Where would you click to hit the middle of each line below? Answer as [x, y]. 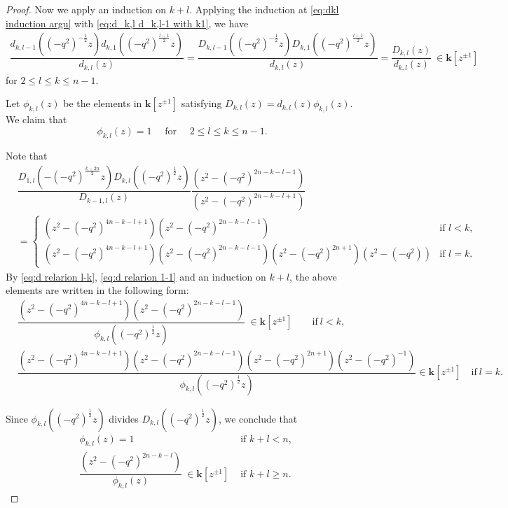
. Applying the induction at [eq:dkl [264, 9]
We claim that [36, 119]
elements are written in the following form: [97, 290]
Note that [27, 156]
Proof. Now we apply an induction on [86, 9]
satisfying [201, 103]
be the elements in [103, 103]
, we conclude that [258, 418]
